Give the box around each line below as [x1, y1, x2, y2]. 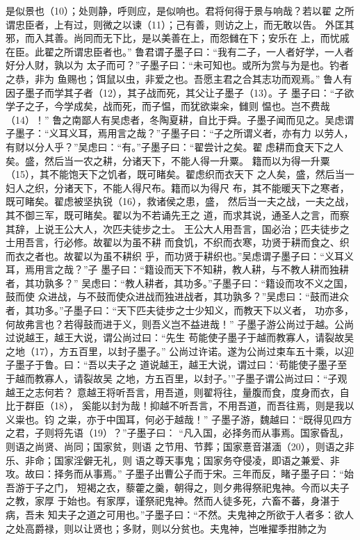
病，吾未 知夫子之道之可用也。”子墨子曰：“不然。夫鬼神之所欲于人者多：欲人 [6, 507, 354, 521]
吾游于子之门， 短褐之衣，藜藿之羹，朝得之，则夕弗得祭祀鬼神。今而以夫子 [6, 480, 350, 494]
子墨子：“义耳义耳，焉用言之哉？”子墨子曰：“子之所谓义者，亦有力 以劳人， [6, 126, 354, 140]
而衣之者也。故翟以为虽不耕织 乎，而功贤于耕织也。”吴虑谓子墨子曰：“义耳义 [6, 248, 354, 263]
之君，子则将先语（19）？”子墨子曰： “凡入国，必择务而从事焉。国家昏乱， [6, 425, 349, 440]
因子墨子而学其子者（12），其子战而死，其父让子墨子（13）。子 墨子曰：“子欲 [6, 85, 354, 99]
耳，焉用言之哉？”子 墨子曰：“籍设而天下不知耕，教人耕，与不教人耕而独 [6, 262, 339, 277]
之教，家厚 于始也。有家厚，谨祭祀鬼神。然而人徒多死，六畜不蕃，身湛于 [6, 493, 340, 508]
